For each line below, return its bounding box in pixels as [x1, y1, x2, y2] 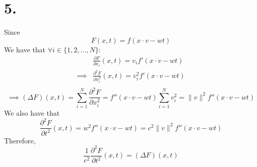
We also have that [4, 108, 60, 118]
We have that [4, 44, 46, 54]
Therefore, [4, 135, 36, 145]
